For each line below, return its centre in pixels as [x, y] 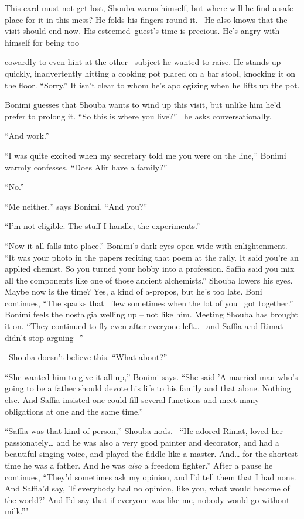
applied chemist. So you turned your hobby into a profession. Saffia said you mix [150, 269]
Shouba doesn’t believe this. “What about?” [88, 357]
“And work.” [27, 136]
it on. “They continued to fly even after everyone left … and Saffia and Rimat [144, 326]
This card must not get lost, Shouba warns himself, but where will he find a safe [149, 8]
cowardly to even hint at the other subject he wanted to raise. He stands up [143, 62]
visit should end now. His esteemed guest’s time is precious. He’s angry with [142, 31]
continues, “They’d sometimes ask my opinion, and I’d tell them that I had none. [151, 477]
